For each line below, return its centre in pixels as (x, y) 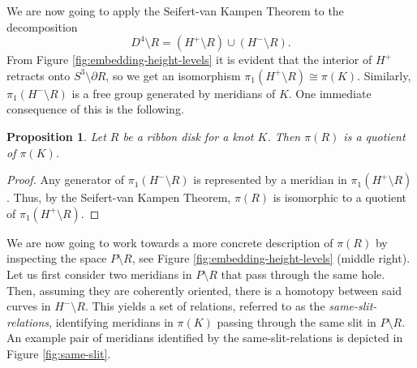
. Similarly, (384, 75)
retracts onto (39, 75)
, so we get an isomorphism (173, 75)
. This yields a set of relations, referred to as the (205, 306)
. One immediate (330, 93)
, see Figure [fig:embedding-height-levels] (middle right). (271, 258)
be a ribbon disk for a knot (188, 136)
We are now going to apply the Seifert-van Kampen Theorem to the (175, 11)
